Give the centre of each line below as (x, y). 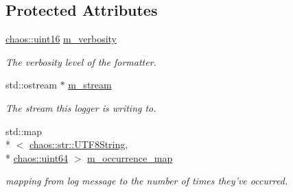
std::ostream (31, 85)
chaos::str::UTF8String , (79, 144)
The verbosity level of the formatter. (81, 61)
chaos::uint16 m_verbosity (61, 39)
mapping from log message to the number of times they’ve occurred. (147, 181)
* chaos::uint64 (37, 157)
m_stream (90, 85)
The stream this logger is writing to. (81, 107)
